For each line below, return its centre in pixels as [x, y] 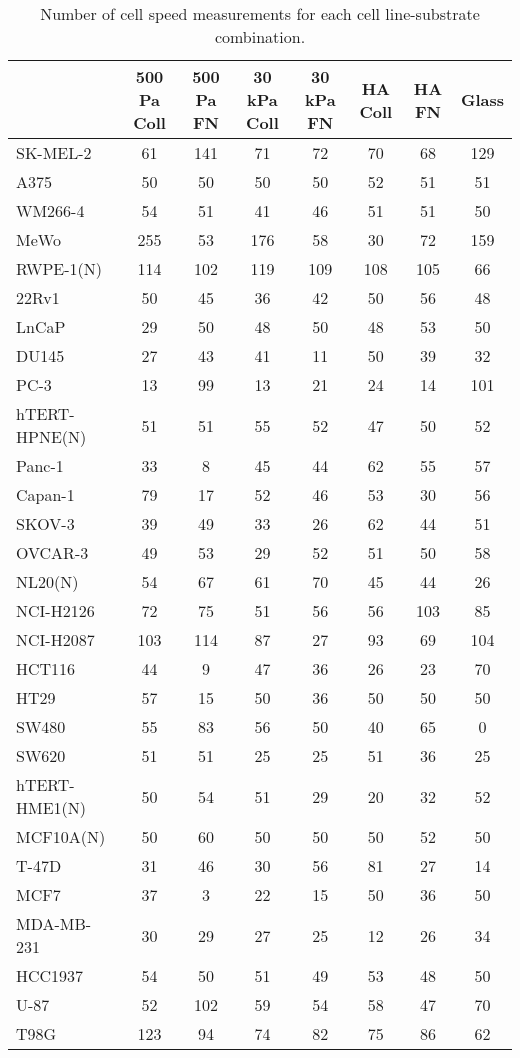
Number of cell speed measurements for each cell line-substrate [260, 13]
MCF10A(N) [61, 836]
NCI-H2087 [55, 639]
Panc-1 [40, 465]
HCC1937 [50, 975]
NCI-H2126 [55, 610]
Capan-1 [45, 494]
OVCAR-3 [52, 552]
